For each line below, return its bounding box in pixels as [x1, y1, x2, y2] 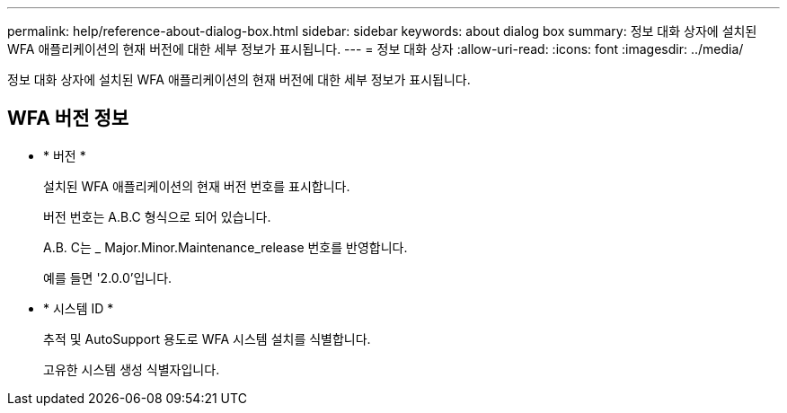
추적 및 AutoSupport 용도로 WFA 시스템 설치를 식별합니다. [43, 330, 371, 347]
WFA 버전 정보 [7, 107, 129, 130]
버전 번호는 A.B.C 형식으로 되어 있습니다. [43, 208, 271, 224]
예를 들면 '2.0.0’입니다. [43, 269, 172, 286]
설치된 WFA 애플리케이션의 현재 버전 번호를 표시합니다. [43, 178, 350, 194]
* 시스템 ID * [43, 300, 114, 316]
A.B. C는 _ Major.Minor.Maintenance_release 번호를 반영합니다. [43, 239, 408, 255]
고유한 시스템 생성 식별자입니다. [43, 361, 220, 377]
